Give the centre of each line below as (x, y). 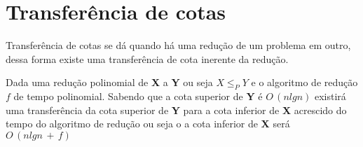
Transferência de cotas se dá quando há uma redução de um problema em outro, (178, 45)
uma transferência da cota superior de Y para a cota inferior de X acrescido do (176, 110)
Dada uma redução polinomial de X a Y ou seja (109, 82)
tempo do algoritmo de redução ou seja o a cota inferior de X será (148, 124)
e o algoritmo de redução (304, 82)
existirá (330, 96)
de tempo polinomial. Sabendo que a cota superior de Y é (138, 96)
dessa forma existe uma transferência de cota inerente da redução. (147, 58)
